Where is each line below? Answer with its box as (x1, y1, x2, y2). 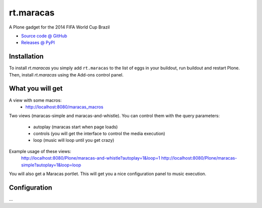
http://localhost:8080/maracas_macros (25, 104, 104, 110)
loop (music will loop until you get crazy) (33, 137, 115, 143)
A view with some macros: (9, 97, 62, 103)
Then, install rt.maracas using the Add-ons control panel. (9, 72, 124, 77)
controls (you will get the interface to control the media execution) (33, 131, 165, 136)
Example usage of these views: (9, 148, 71, 154)
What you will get (9, 85, 63, 93)
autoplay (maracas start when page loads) (33, 124, 118, 130)
